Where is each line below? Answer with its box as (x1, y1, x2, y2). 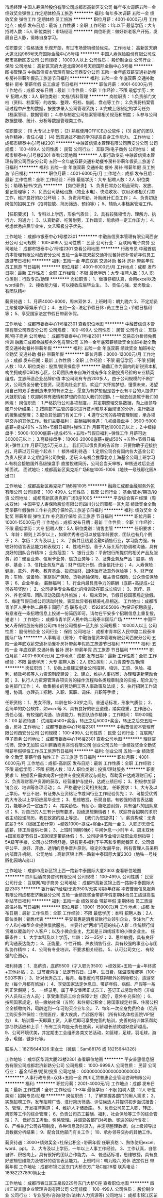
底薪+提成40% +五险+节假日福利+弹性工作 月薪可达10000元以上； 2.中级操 (5, 424, 157, 430)
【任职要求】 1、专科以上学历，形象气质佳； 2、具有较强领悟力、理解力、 (5, 211, 152, 217)
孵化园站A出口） (5, 857, 38, 863)
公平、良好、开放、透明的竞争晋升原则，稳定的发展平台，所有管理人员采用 (9, 845, 158, 851)
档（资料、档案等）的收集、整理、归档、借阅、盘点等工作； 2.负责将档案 (5, 100, 150, 105)
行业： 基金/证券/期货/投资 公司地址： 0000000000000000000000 (5, 1068, 141, 1074)
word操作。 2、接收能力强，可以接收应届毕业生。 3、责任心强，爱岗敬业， (5, 282, 155, 288)
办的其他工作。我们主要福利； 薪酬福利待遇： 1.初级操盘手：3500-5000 (13, 418, 157, 424)
